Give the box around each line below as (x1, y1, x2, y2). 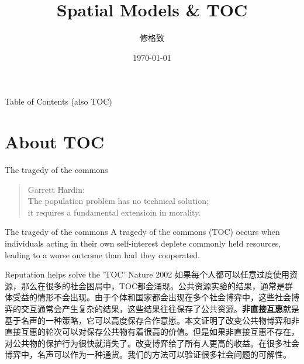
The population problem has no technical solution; (27, 195, 209, 207)
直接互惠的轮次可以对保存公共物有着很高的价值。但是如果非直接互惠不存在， (5, 325, 299, 338)
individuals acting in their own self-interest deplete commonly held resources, (5, 237, 281, 249)
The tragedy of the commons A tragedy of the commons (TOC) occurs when (5, 226, 280, 238)
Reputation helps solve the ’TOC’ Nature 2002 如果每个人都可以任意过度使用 (5, 268, 289, 280)
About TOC (5, 130, 105, 154)
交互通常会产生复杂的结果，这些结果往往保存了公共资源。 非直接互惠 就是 (20, 302, 299, 314)
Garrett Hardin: (27, 183, 85, 195)
